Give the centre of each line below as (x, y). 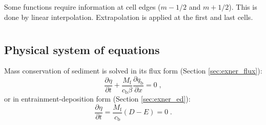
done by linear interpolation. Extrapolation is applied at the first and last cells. (129, 17)
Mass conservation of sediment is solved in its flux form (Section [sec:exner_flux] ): (133, 71)
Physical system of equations (82, 49)
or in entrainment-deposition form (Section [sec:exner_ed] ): (97, 99)
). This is (243, 7)
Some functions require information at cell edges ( (83, 7)
